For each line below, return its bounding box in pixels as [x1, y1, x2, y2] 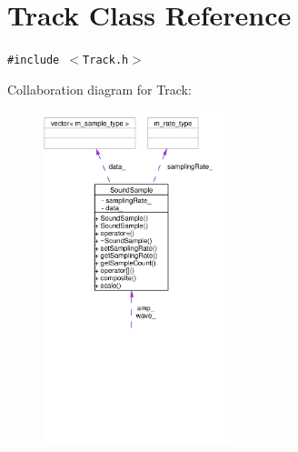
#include [7, 54, 60, 67]
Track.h [83, 54, 129, 67]
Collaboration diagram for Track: [7, 79, 192, 98]
